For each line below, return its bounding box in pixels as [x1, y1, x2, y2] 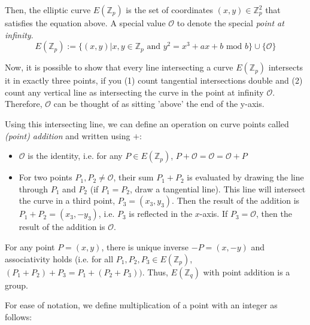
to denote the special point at [177, 17, 284, 29]
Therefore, [5, 97, 42, 110]
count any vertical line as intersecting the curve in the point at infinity [5, 85, 264, 98]
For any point [5, 240, 55, 253]
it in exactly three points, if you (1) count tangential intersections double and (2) [5, 74, 303, 87]
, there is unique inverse [101, 240, 189, 253]
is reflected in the [129, 207, 193, 220]
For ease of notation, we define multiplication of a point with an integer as [5, 299, 278, 311]
